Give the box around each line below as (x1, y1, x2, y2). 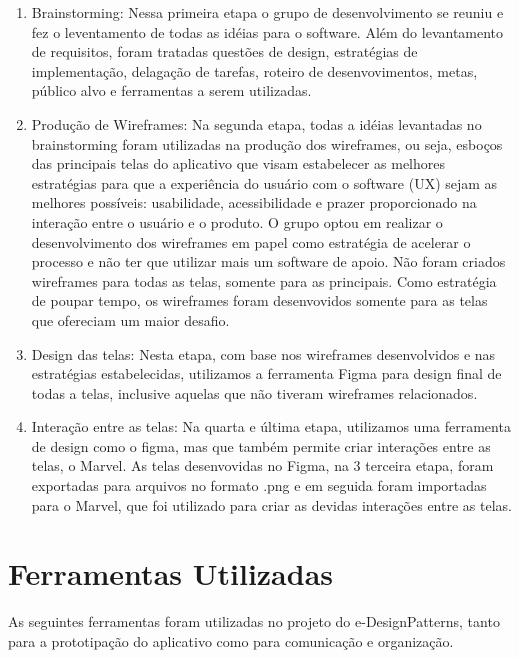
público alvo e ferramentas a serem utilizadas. (31, 80, 312, 101)
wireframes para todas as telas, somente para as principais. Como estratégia (31, 270, 497, 291)
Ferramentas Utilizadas (8, 553, 334, 594)
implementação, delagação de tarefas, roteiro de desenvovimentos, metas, (31, 60, 478, 81)
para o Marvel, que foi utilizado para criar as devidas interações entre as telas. (31, 494, 512, 515)
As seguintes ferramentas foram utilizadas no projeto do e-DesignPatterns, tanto (8, 611, 500, 632)
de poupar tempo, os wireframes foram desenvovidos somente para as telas (31, 290, 488, 311)
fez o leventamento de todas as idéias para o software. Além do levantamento (31, 21, 504, 42)
